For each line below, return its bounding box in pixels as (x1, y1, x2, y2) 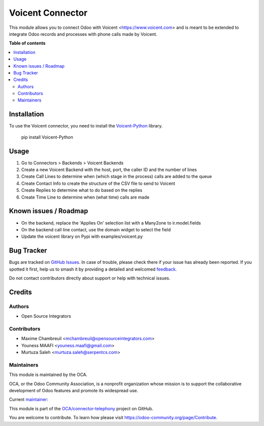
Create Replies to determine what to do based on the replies (21, 187, 143, 193)
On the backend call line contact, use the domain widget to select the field (21, 226, 171, 232)
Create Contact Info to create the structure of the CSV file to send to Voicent (21, 180, 176, 186)
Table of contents (9, 40, 46, 46)
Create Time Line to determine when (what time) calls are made (21, 194, 150, 200)
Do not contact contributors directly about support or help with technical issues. (9, 275, 171, 281)
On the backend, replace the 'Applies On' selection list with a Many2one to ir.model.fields (21, 220, 201, 226)
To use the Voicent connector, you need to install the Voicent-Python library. (9, 123, 163, 129)
